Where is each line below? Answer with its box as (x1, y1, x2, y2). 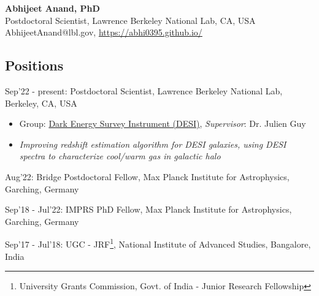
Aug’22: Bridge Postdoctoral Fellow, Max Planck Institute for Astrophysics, (5, 170, 290, 183)
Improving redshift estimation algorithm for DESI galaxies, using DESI (19, 137, 286, 150)
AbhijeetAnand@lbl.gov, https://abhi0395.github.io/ (5, 26, 202, 39)
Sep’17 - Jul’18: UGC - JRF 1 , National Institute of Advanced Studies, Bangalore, (5, 236, 311, 250)
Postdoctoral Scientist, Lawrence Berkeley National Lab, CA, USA (5, 13, 256, 26)
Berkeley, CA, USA (5, 96, 77, 109)
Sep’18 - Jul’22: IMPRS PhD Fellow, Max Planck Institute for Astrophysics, (5, 203, 292, 216)
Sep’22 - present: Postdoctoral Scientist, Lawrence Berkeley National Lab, (5, 84, 283, 97)
